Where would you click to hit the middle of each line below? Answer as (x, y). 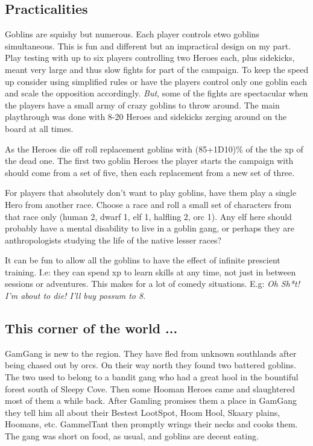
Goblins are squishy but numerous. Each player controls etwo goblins (132, 34)
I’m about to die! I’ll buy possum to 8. (75, 296)
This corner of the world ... (91, 328)
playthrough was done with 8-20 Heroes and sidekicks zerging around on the (146, 117)
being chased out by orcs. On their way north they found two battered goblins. (151, 365)
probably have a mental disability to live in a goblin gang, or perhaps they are (150, 228)
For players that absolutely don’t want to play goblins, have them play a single (151, 193)
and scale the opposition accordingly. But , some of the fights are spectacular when (156, 93)
